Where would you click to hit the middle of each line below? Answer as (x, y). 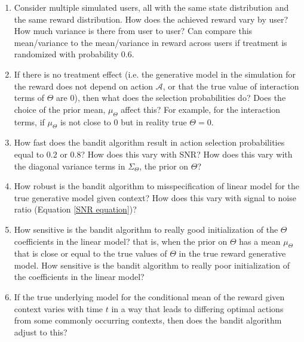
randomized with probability (66, 54)
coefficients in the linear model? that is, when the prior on (121, 241)
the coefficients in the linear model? (79, 277)
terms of (29, 98)
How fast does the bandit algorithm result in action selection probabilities (149, 142)
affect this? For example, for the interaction (201, 109)
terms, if (29, 121)
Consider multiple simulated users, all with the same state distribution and (151, 7)
